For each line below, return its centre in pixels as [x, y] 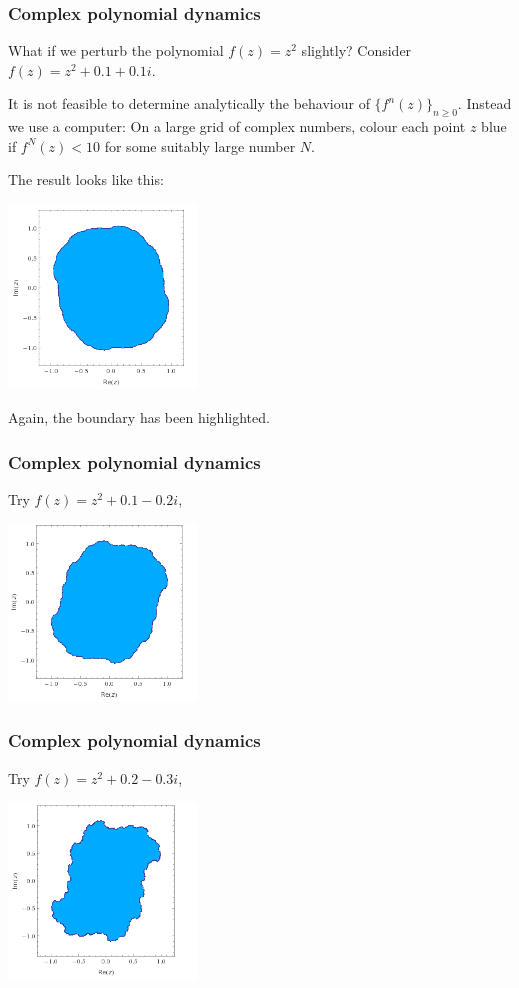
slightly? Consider [356, 50]
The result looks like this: [86, 179]
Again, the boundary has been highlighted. [139, 417]
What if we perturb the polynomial [116, 50]
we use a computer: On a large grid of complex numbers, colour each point [237, 126]
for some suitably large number [200, 145]
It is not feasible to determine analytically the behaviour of [189, 103]
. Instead [484, 103]
